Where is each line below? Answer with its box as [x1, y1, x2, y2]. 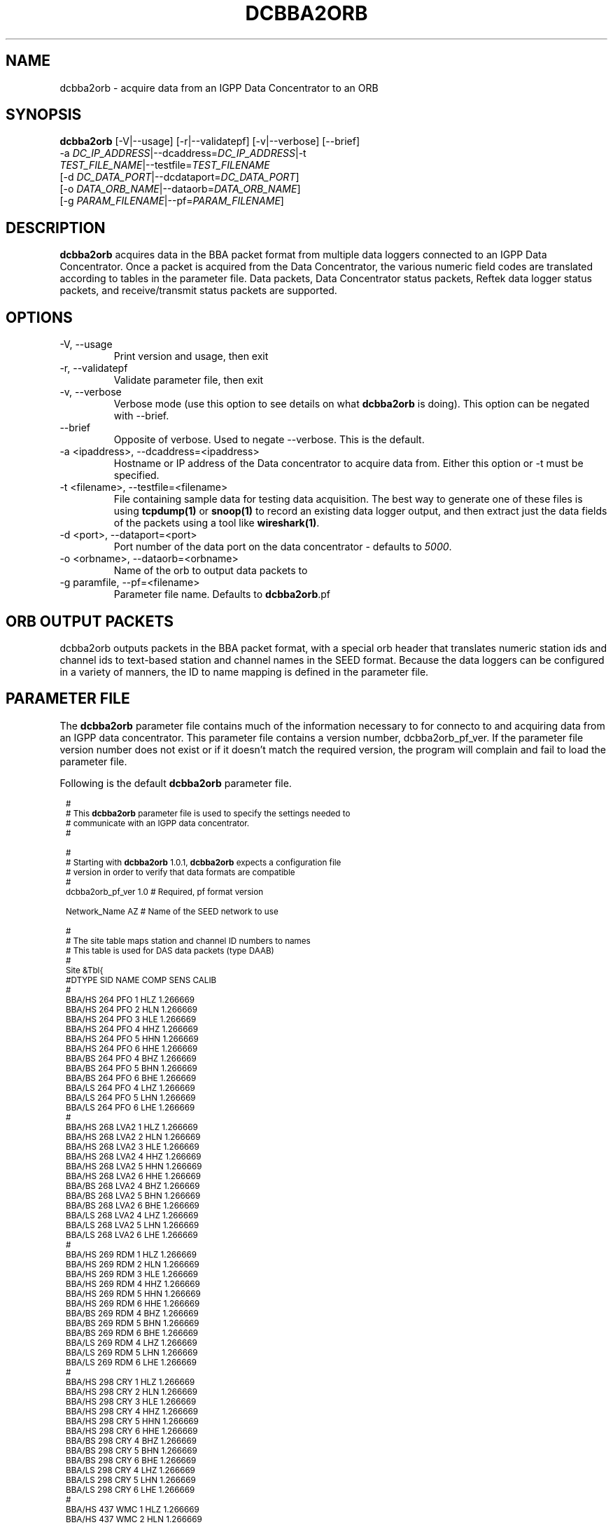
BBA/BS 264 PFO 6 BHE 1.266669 [66, 1073, 197, 1083]
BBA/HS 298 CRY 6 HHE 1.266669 [66, 1426, 198, 1436]
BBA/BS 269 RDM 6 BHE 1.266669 [66, 1328, 199, 1338]
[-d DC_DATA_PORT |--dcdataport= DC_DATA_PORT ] [59, 171, 300, 183]
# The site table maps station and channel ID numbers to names [66, 935, 311, 946]
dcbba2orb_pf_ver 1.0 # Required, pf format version [66, 886, 264, 897]
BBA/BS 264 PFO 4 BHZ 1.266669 [66, 1053, 197, 1064]
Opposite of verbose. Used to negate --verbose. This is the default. [113, 433, 425, 446]
